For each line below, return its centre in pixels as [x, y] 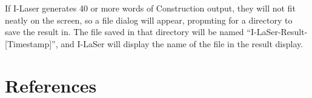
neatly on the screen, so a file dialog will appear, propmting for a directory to [149, 20]
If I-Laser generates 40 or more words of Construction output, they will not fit [150, 8]
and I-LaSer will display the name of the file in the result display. [182, 43]
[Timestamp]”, [32, 43]
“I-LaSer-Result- [277, 32]
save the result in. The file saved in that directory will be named [124, 32]
